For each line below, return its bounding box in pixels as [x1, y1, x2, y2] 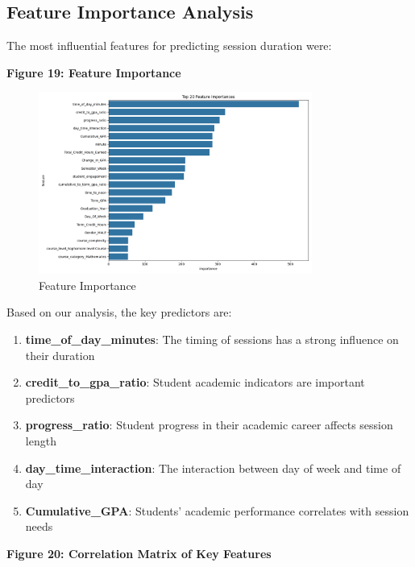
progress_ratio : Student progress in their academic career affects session [25, 416, 393, 433]
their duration [25, 346, 95, 363]
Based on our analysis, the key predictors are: [6, 304, 232, 321]
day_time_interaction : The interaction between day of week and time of [25, 459, 401, 476]
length [25, 432, 56, 449]
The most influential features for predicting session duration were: [6, 37, 332, 54]
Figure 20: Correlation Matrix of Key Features [6, 545, 272, 561]
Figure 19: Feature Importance [6, 64, 181, 81]
